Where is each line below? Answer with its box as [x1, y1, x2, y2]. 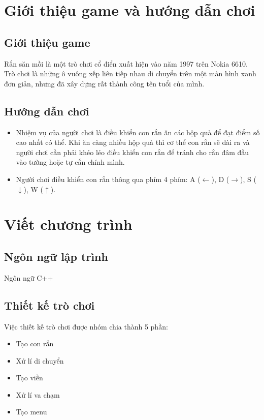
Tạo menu [16, 406, 47, 417]
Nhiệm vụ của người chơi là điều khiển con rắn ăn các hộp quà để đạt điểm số [16, 127, 260, 137]
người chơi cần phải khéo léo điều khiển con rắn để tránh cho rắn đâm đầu [16, 146, 249, 157]
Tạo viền [16, 372, 43, 383]
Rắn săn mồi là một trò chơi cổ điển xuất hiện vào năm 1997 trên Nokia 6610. [4, 58, 248, 69]
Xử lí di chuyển [16, 355, 64, 366]
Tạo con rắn [16, 338, 54, 349]
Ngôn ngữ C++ [4, 272, 53, 283]
